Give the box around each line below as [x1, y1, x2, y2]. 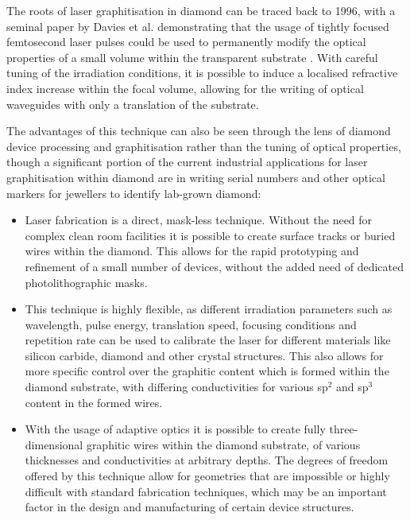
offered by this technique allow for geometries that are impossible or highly [25, 468, 390, 484]
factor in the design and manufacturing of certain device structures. [25, 499, 354, 515]
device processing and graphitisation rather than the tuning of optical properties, [6, 138, 401, 154]
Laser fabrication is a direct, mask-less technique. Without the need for [25, 211, 373, 228]
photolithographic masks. [25, 274, 148, 290]
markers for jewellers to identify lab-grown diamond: [6, 184, 261, 201]
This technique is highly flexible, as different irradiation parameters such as [25, 301, 393, 317]
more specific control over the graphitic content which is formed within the [25, 363, 389, 379]
